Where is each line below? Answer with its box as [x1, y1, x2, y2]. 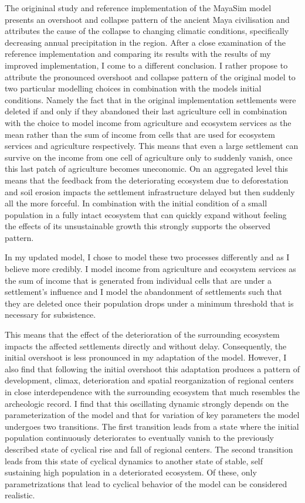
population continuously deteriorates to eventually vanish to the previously [5, 431, 274, 444]
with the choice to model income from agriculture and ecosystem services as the [5, 116, 292, 128]
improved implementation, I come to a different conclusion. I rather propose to [5, 59, 288, 71]
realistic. [5, 489, 35, 501]
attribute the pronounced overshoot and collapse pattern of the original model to [5, 70, 296, 83]
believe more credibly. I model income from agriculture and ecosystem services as [5, 263, 296, 275]
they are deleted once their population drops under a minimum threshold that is [5, 297, 294, 309]
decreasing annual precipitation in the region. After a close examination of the [5, 36, 286, 48]
